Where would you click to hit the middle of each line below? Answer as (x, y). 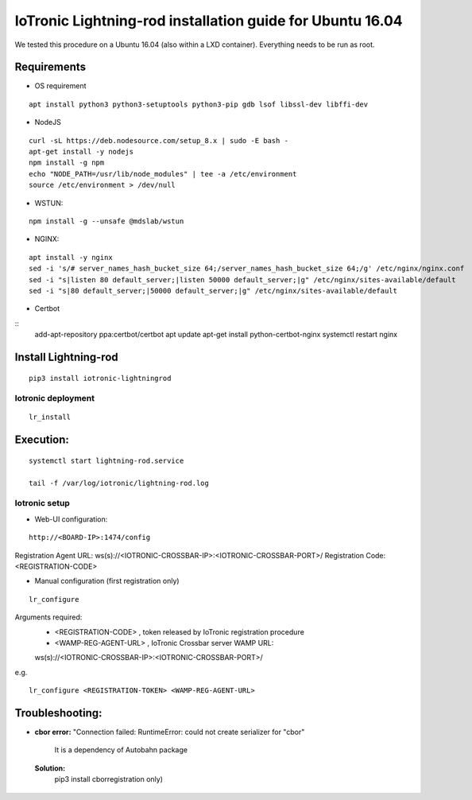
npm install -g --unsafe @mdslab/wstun (106, 221)
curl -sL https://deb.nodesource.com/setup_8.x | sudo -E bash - (159, 140)
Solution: (50, 768)
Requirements (50, 67)
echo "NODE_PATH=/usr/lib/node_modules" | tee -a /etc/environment (163, 174)
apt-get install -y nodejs (81, 152)
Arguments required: (48, 617)
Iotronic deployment (55, 398)
